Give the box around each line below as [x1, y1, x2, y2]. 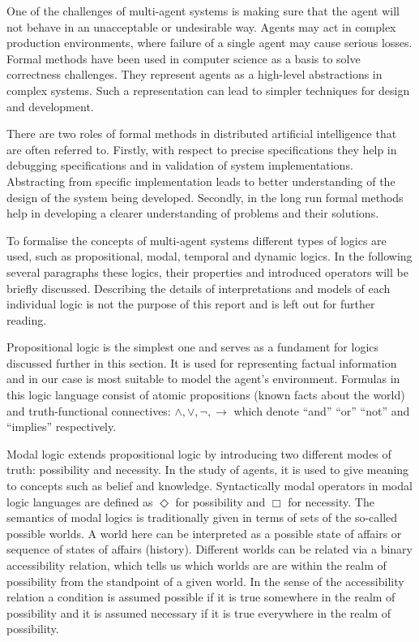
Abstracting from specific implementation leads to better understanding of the [6, 172, 395, 189]
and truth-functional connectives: [6, 402, 171, 419]
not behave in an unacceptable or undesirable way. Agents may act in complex [6, 18, 396, 35]
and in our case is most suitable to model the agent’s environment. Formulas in [6, 370, 400, 387]
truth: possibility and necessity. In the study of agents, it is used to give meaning [6, 461, 409, 478]
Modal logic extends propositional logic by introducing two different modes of [6, 445, 391, 462]
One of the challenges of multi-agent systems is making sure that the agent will [6, 2, 400, 19]
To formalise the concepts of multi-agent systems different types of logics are [6, 231, 387, 248]
